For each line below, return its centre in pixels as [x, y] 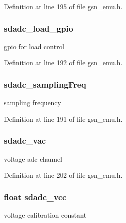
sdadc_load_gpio [39, 28]
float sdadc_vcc [35, 196]
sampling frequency [32, 102]
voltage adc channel [33, 158]
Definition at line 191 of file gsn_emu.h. [63, 119]
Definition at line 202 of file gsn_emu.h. [63, 175]
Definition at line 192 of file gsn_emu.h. [63, 63]
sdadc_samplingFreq [45, 84]
